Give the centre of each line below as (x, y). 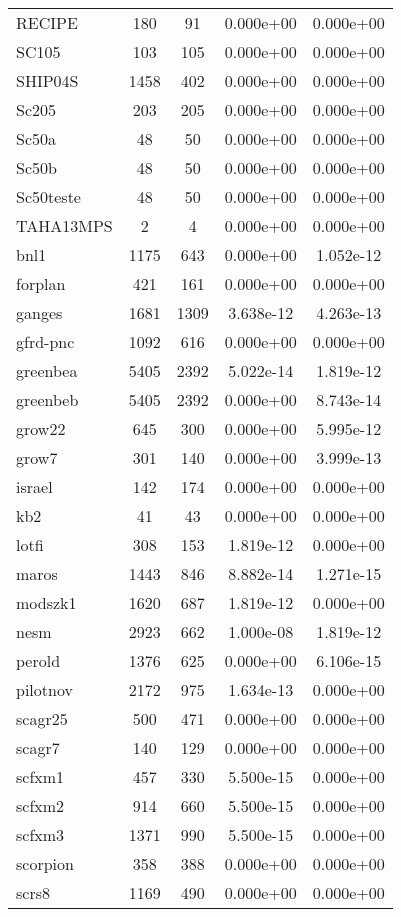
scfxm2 (40, 805)
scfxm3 (40, 834)
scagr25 (42, 718)
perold (38, 660)
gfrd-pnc (45, 341)
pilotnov (44, 689)
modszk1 (46, 602)
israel (34, 486)
